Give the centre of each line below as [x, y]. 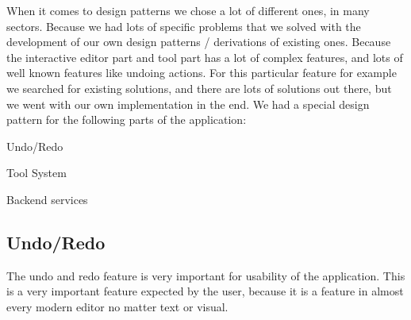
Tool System [36, 173]
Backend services [47, 199]
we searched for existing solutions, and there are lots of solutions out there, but [199, 88]
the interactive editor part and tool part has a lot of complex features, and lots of [205, 57]
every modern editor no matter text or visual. [117, 306]
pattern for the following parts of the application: [127, 120]
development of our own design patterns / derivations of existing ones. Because [199, 42]
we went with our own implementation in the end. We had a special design [188, 104]
